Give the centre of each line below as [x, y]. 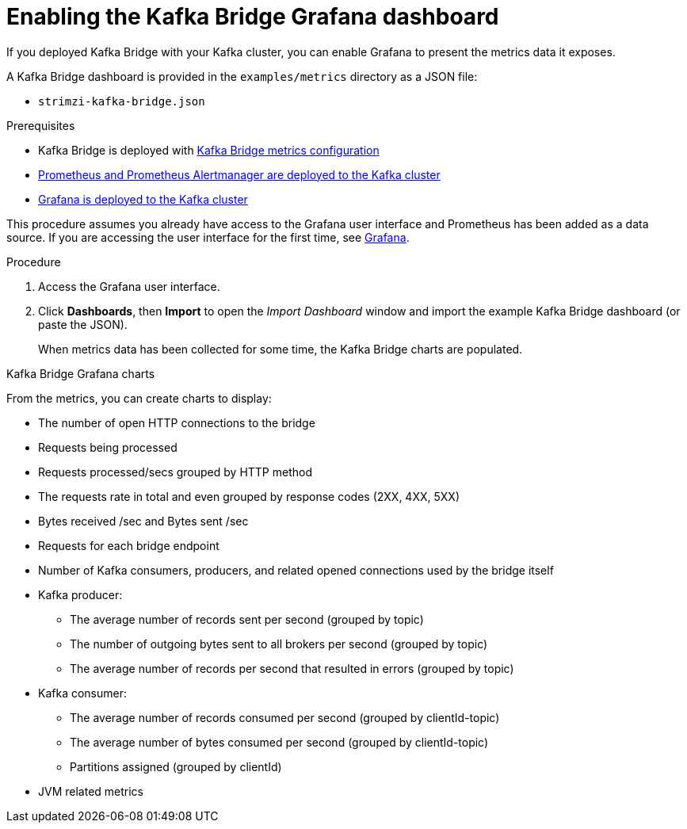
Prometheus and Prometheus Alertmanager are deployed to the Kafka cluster [239, 174]
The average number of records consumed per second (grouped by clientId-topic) [285, 717]
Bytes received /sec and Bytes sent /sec [143, 521]
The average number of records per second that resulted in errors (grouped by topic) [292, 668]
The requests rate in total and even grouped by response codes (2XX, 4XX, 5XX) [249, 496]
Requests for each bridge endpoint [129, 545]
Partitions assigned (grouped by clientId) [176, 766]
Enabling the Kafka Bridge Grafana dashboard [253, 17]
